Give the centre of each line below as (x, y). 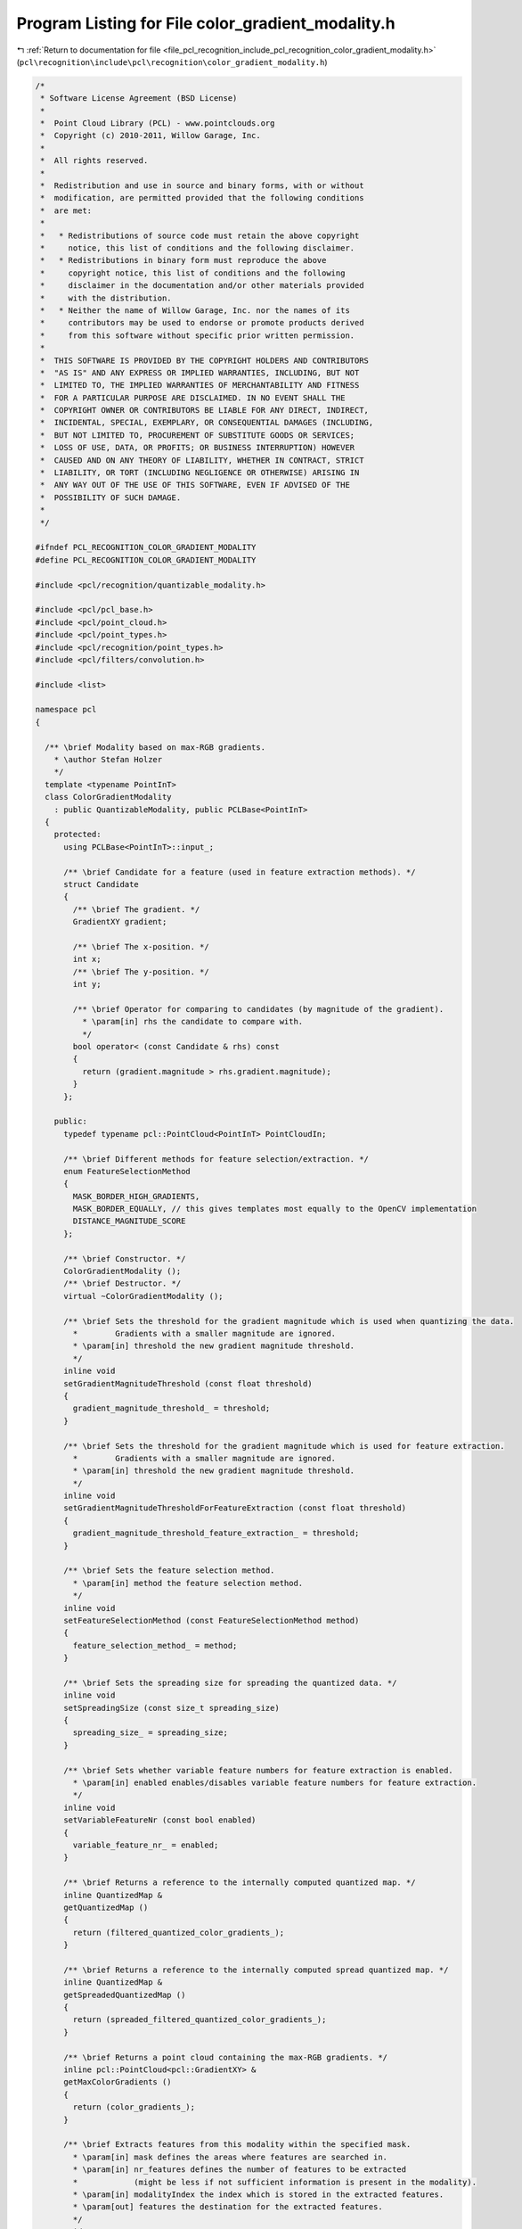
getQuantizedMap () (106, 1907)
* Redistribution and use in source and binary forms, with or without (202, 186)
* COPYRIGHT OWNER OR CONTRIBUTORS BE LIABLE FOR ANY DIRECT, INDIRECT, (205, 411)
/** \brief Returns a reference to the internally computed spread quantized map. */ (256, 1970)
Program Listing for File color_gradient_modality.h (206, 23)
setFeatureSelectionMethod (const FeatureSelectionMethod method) (212, 1620)
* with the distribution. (106, 298)
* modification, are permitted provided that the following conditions (202, 198)
